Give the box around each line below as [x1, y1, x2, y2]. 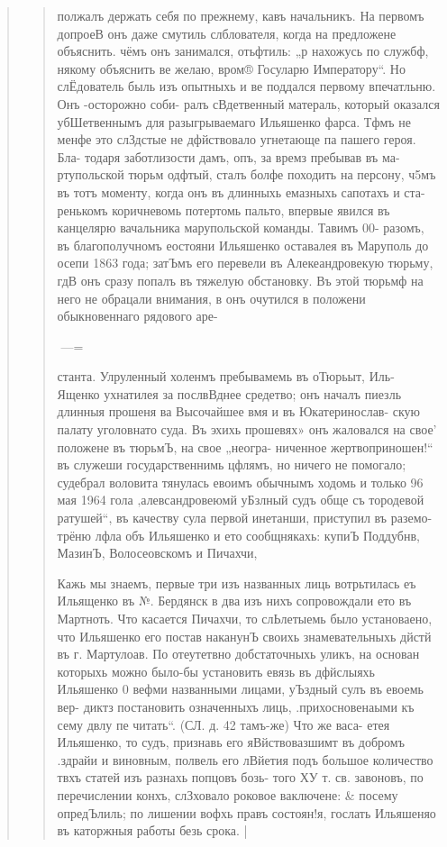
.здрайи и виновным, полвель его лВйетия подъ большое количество [57, 750, 433, 769]
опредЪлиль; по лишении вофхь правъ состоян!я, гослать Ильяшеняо [57, 803, 436, 822]
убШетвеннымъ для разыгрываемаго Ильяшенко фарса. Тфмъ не [57, 112, 411, 131]
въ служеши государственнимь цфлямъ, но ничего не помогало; [57, 455, 406, 474]
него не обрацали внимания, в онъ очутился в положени [57, 288, 366, 307]
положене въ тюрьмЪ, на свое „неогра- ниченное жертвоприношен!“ [57, 437, 433, 456]
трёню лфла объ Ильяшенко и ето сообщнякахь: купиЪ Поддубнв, [57, 525, 420, 544]
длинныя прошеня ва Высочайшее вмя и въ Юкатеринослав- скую [57, 402, 421, 421]
